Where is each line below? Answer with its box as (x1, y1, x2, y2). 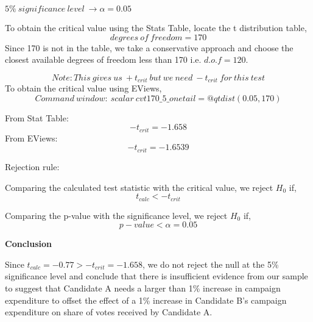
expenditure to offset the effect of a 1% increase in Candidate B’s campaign (5, 293, 287, 306)
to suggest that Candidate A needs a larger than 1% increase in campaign (5, 281, 281, 294)
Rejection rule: (5, 160, 60, 173)
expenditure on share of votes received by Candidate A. (5, 306, 213, 318)
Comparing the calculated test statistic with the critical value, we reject (5, 181, 273, 193)
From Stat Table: (5, 111, 69, 124)
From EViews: (5, 131, 58, 144)
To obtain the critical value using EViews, (5, 82, 162, 95)
